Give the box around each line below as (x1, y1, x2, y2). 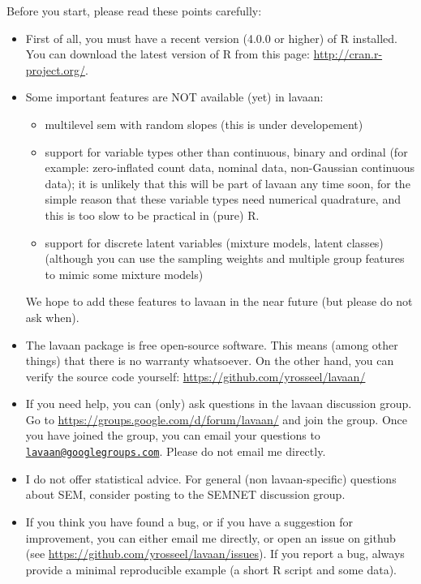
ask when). (25, 308, 79, 325)
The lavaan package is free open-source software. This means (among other (25, 336, 398, 353)
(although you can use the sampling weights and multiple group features (45, 250, 405, 267)
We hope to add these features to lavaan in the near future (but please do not (25, 293, 413, 310)
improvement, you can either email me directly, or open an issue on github (25, 529, 396, 546)
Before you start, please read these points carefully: (6, 2, 262, 19)
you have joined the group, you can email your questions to (25, 427, 320, 444)
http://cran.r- (313, 45, 383, 62)
